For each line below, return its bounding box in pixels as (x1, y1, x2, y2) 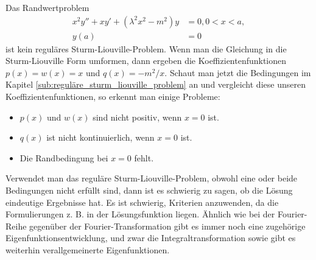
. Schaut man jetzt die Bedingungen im (164, 66, 311, 79)
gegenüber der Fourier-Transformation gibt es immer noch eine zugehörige (29, 219, 306, 232)
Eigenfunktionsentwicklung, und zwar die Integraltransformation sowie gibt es (5, 231, 296, 244)
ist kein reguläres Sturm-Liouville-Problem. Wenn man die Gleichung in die (5, 42, 287, 55)
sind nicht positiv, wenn (93, 110, 182, 123)
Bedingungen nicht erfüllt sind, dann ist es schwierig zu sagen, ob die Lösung (5, 184, 293, 196)
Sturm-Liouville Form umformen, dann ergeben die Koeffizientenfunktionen (5, 54, 287, 67)
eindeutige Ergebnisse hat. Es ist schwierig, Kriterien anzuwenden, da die (5, 195, 279, 208)
